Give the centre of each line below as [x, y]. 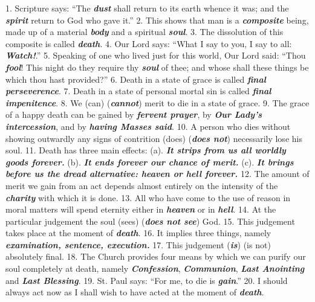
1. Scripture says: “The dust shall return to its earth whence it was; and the [147, 8]
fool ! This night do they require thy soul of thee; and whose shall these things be [157, 67]
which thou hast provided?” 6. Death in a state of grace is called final [136, 79]
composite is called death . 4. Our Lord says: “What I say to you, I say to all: [149, 43]
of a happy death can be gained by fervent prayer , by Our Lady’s [134, 114]
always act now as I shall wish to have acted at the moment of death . [135, 292]
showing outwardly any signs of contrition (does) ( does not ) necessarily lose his [154, 138]
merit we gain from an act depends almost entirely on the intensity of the [142, 185]
